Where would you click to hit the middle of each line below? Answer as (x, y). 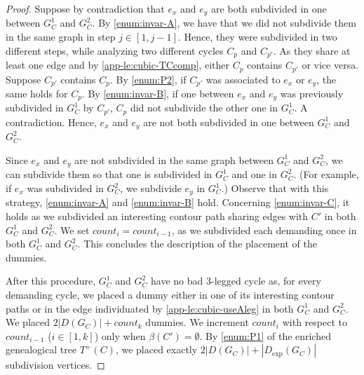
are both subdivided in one (269, 8)
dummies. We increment (197, 322)
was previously (312, 93)
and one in (255, 174)
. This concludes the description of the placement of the (197, 244)
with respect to (315, 322)
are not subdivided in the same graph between (174, 159)
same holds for (37, 93)
